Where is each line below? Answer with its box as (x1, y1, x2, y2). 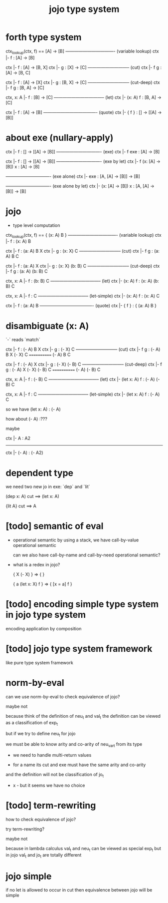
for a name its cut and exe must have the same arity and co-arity (12, 762, 146, 768)
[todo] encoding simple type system (5, 598, 159, 610)
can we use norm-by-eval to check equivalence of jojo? (5, 694, 120, 700)
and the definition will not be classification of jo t (5, 772, 104, 779)
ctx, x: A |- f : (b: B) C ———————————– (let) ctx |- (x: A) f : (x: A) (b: (5, 278, 159, 284)
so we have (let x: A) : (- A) (5, 406, 61, 413)
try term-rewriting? (5, 826, 44, 832)
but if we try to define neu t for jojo (5, 730, 76, 738)
